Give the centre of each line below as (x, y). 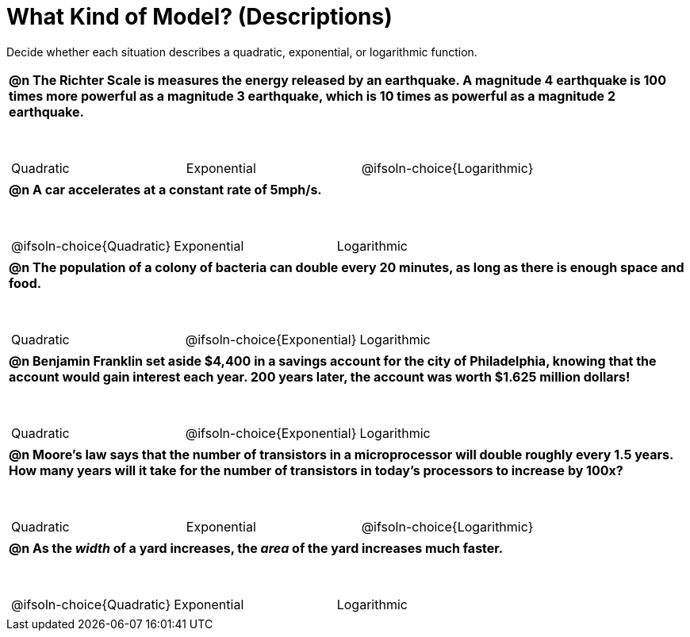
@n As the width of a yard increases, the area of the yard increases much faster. (256, 548)
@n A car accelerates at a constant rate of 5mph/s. (165, 189)
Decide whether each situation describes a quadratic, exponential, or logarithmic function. (242, 52)
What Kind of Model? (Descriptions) (199, 17)
